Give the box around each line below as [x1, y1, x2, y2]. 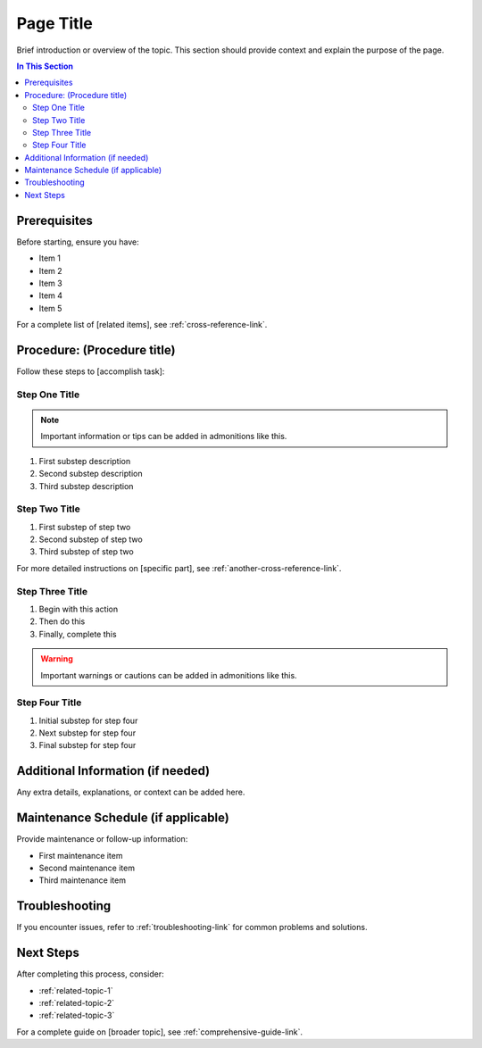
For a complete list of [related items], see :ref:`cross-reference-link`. [16, 320, 268, 330]
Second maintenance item [38, 862, 136, 874]
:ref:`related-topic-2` [38, 998, 115, 1009]
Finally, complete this [38, 628, 117, 639]
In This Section [16, 61, 73, 71]
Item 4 [38, 290, 62, 301]
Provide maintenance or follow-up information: [16, 834, 188, 844]
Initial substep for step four [38, 715, 138, 726]
